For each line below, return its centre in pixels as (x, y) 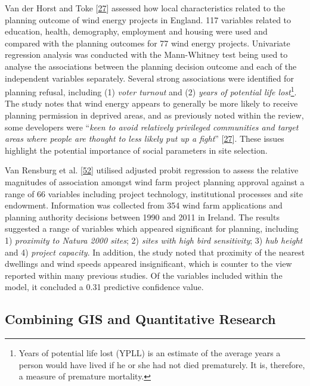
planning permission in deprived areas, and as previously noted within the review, (154, 115)
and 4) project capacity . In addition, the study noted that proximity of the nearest (155, 252)
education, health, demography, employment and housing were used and (136, 31)
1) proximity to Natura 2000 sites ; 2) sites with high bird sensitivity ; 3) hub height (154, 240)
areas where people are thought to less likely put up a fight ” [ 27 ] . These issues (145, 138)
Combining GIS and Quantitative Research (140, 319)
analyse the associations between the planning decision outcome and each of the (151, 66)
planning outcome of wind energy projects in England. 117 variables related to (148, 19)
